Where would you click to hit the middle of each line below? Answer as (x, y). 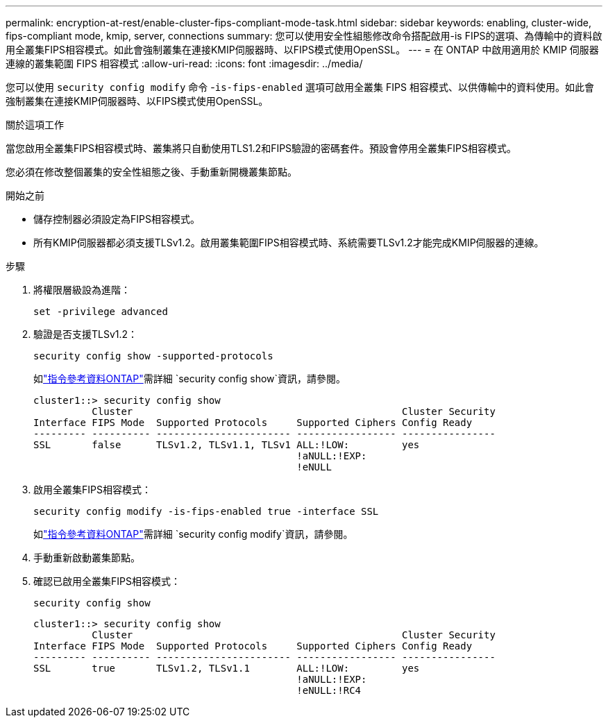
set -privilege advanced (101, 312)
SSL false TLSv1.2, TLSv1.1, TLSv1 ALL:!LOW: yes (227, 445)
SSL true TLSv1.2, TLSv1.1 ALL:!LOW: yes (227, 668)
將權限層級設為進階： (82, 290)
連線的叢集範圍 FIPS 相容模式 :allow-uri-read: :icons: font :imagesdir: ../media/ (184, 63)
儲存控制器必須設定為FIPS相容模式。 (117, 219)
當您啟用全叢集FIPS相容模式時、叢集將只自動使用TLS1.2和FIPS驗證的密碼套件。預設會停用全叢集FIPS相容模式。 (261, 148)
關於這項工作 (35, 125)
